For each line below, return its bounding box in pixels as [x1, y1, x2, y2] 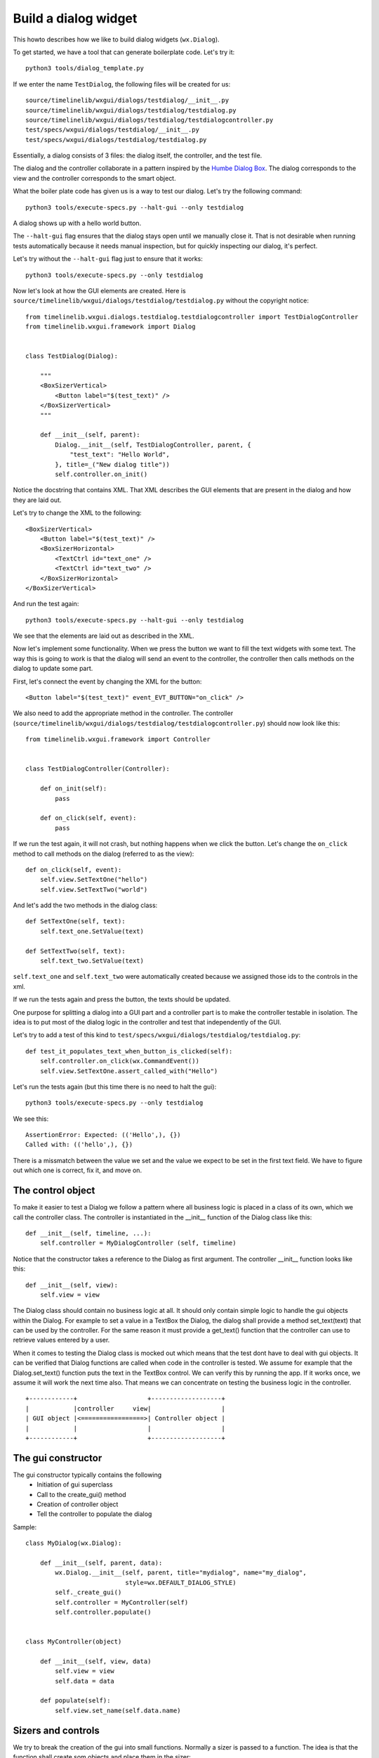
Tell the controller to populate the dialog [36, 1510, 152, 1518]
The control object [13, 1185, 95, 1197]
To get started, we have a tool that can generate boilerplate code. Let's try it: [13, 48, 235, 56]
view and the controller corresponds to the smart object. [13, 174, 176, 182]
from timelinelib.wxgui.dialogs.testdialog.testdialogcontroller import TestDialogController [25, 313, 359, 321]
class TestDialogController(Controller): [25, 765, 170, 773]
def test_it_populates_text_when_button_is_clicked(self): [25, 1047, 233, 1055]
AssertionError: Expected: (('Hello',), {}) [25, 1131, 182, 1139]
